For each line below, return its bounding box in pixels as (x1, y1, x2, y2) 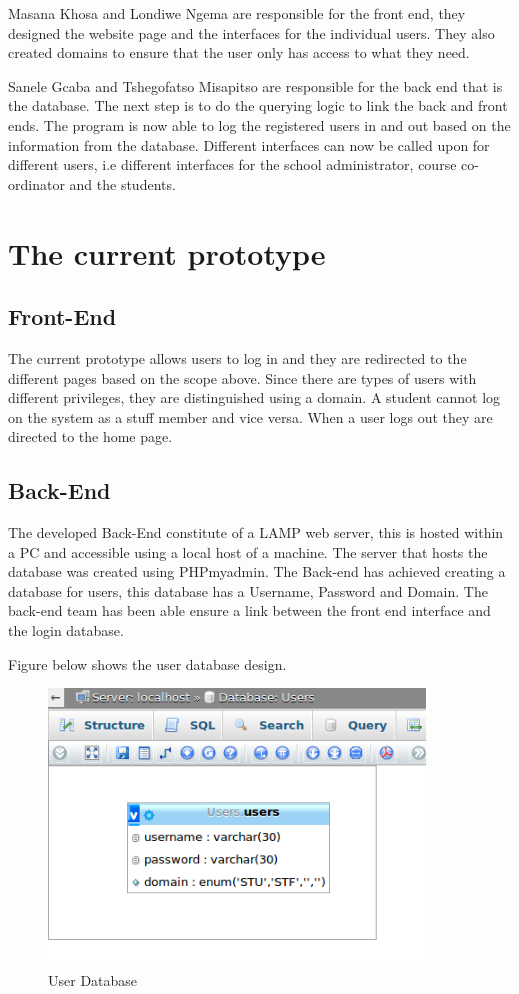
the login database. (8, 620, 124, 641)
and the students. (69, 173, 176, 194)
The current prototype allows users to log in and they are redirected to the (8, 347, 467, 368)
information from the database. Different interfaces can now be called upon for (8, 134, 490, 155)
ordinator (8, 173, 65, 194)
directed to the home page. (8, 426, 173, 447)
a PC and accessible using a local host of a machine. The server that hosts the (8, 541, 488, 562)
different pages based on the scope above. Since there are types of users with (8, 367, 477, 388)
